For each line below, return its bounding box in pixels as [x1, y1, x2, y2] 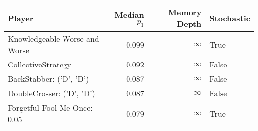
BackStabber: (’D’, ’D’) [8, 73, 89, 84]
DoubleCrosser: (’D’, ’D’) [8, 87, 95, 99]
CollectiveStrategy [8, 59, 71, 70]
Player [8, 12, 34, 24]
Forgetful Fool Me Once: [8, 102, 93, 113]
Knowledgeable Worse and [8, 33, 99, 44]
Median [114, 8, 144, 20]
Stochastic [209, 12, 250, 24]
